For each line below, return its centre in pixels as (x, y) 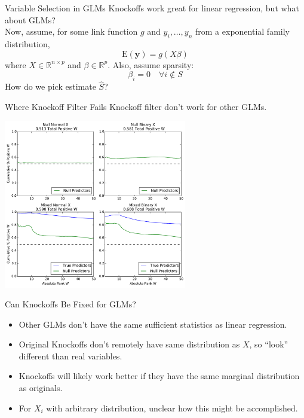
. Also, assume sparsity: (151, 64)
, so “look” (269, 344)
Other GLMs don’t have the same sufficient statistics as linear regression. (153, 324)
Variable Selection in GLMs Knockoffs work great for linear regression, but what (152, 8)
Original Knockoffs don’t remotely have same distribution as (129, 344)
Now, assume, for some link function (71, 31)
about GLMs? (30, 19)
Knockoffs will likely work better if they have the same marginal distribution (159, 376)
